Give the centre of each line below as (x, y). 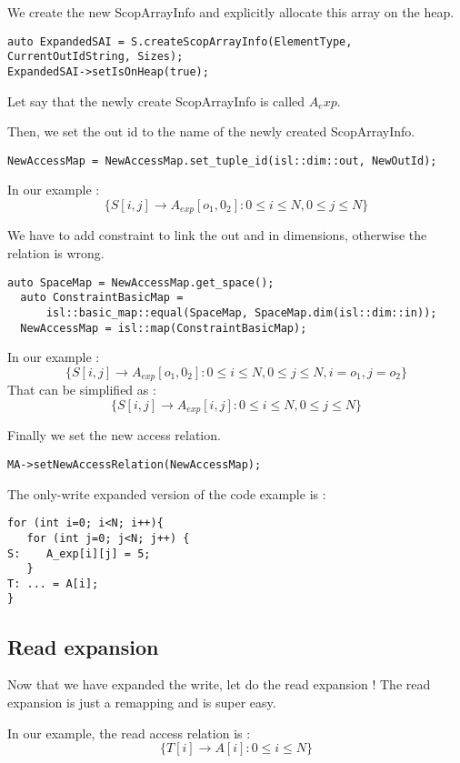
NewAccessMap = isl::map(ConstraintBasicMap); (164, 328)
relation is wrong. (56, 253)
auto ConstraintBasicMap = (102, 298)
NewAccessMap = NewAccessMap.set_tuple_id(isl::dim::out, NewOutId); (222, 161)
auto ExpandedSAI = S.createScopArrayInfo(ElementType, (180, 41)
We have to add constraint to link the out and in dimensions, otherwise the (217, 235)
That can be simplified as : (82, 390)
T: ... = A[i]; (53, 583)
